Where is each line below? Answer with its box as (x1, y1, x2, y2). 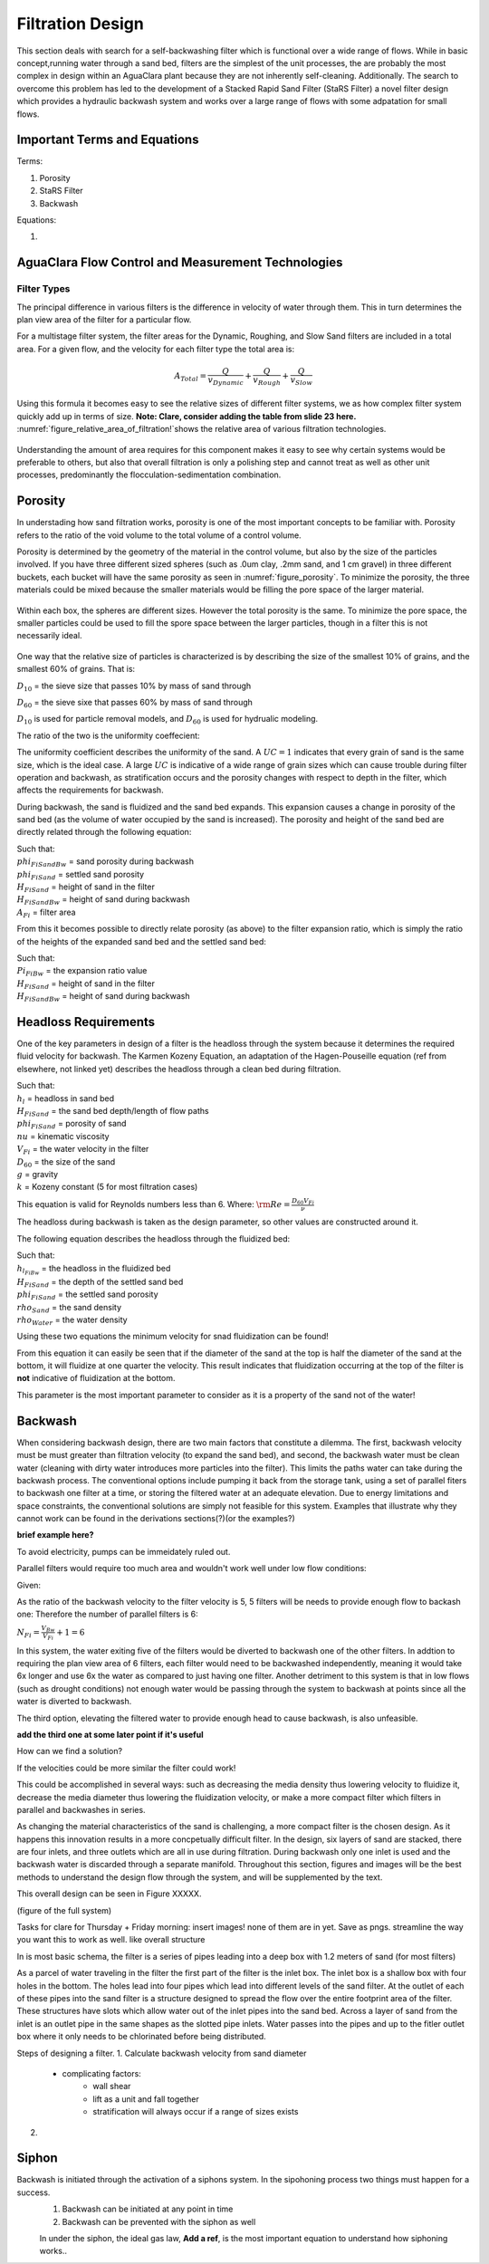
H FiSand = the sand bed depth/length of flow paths (16, 1106, 209, 1118)
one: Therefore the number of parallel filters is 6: (16, 1608, 198, 1620)
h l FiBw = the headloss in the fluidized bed (16, 1262, 171, 1277)
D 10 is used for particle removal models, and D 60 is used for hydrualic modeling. (16, 714, 319, 726)
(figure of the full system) (16, 1904, 112, 1915)
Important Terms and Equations (16, 132, 199, 148)
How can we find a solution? (16, 1746, 122, 1757)
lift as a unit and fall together (92, 2093, 199, 2105)
